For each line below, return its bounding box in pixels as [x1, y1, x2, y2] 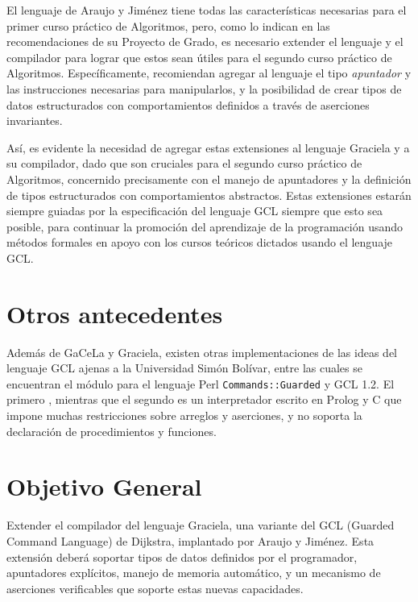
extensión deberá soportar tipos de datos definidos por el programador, [6, 548, 358, 565]
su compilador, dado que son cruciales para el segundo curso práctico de [6, 155, 362, 172]
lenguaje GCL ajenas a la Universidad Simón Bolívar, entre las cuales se [6, 359, 362, 376]
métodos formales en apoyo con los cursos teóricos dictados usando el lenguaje [6, 234, 393, 251]
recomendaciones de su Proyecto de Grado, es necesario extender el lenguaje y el [6, 33, 404, 50]
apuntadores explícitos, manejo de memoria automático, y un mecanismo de [6, 564, 381, 581]
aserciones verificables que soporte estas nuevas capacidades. [6, 579, 304, 596]
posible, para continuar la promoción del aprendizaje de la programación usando [6, 218, 403, 235]
